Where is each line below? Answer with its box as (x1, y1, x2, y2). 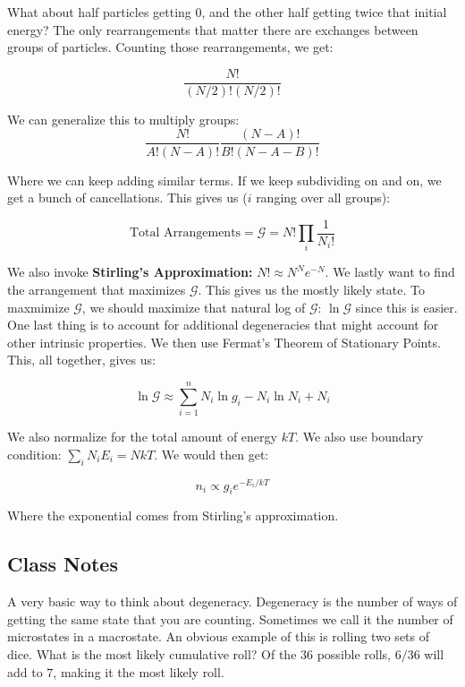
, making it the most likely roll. (53, 662, 224, 681)
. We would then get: (154, 444, 269, 463)
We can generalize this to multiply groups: (7, 109, 240, 128)
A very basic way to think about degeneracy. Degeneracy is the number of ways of (7, 592, 458, 611)
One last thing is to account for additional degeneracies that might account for (7, 315, 439, 334)
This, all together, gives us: (7, 350, 156, 369)
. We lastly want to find (325, 262, 455, 281)
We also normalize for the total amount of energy (7, 427, 277, 446)
